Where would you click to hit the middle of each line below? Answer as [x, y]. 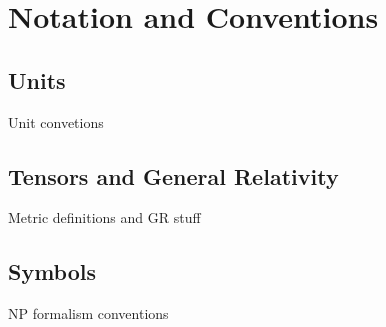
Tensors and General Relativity [173, 175]
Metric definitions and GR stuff [104, 217]
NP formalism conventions [88, 313]
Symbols [52, 271]
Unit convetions [56, 121]
